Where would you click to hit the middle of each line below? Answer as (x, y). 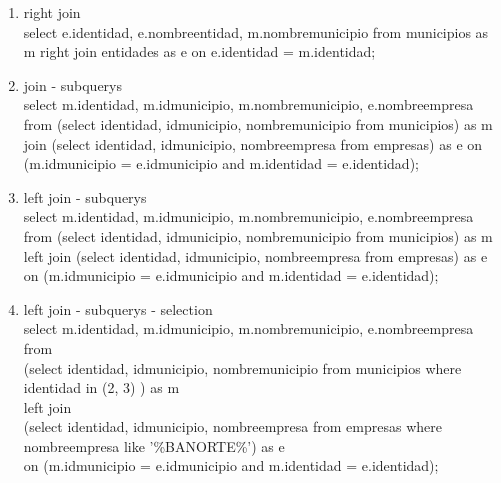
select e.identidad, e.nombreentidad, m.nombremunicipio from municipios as (256, 31)
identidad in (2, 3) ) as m (101, 387)
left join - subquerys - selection (118, 308)
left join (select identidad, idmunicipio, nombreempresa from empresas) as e (255, 255)
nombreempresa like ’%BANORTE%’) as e (154, 445)
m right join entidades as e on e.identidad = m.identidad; (199, 51)
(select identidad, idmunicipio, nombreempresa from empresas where (232, 426)
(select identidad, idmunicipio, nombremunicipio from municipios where (242, 367)
